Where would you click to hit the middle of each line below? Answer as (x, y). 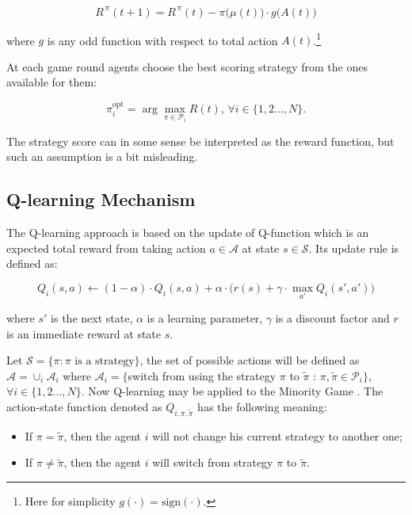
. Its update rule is (354, 248)
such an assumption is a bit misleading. (102, 156)
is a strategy (105, 362)
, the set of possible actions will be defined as (250, 360)
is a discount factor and (332, 318)
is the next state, (92, 318)
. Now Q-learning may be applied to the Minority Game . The (232, 391)
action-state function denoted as (84, 406)
